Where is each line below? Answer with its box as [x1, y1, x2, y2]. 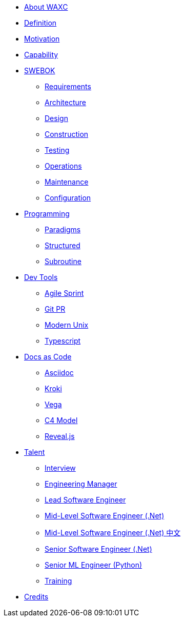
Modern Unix [45, 320, 89, 329]
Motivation [24, 34, 60, 43]
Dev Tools [24, 273, 58, 282]
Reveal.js [45, 432, 75, 440]
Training [45, 576, 72, 585]
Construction [45, 130, 89, 138]
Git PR [45, 305, 66, 313]
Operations [45, 162, 82, 170]
